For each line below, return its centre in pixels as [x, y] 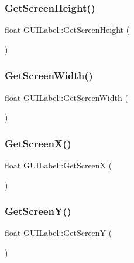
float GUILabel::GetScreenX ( [59, 165]
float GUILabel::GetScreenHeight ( [67, 30]
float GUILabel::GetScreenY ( [59, 233]
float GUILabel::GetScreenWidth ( [66, 97]
